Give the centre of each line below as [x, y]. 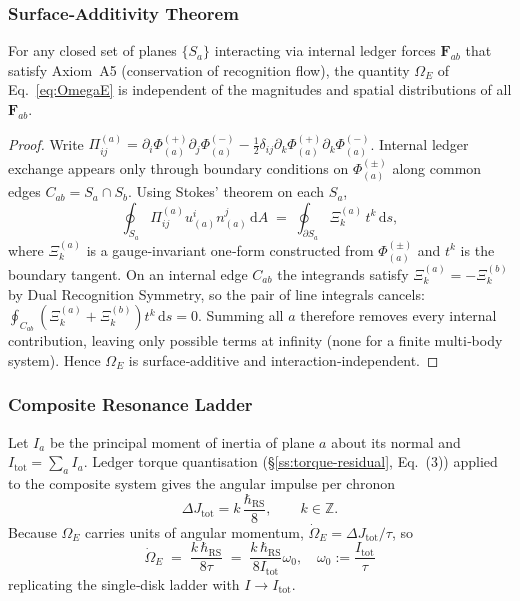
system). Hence [54, 359]
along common [437, 167]
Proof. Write [46, 143]
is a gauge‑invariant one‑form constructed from [230, 249]
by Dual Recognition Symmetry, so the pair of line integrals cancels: [216, 293]
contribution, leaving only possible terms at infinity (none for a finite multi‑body [255, 340]
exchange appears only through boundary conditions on [178, 167]
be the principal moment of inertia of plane [182, 441]
